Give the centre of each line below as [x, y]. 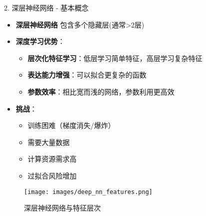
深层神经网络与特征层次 [62, 208]
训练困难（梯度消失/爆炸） [71, 125]
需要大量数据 [49, 142]
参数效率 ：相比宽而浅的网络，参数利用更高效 [101, 91]
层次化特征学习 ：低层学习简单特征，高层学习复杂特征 [115, 58]
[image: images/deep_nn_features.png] [88, 192]
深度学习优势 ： [40, 41]
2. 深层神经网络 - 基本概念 [46, 7]
